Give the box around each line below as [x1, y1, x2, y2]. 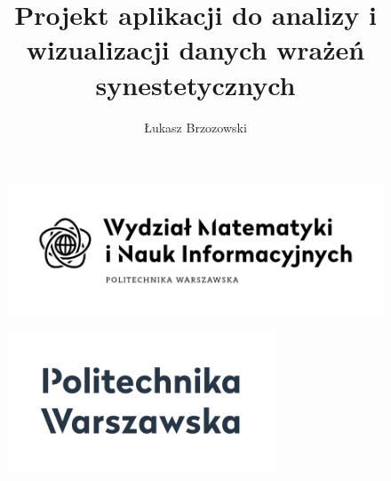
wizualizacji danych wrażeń [26, 31, 365, 68]
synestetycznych [95, 66, 296, 102]
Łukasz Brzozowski [144, 117, 247, 136]
